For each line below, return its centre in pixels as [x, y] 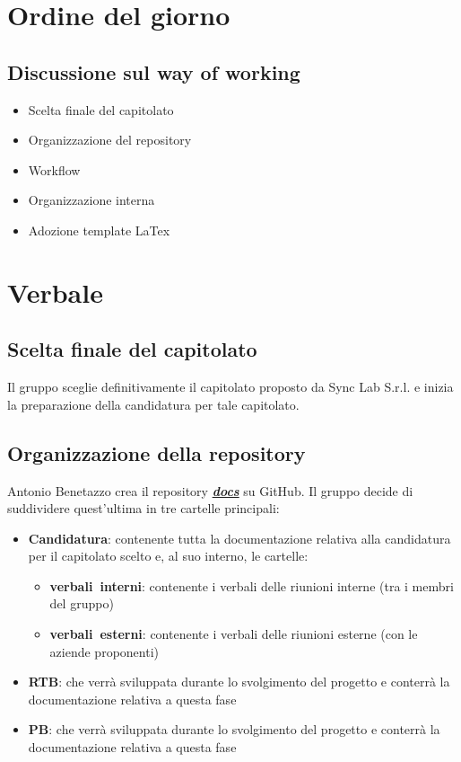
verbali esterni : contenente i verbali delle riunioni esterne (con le [234, 634]
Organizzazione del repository [110, 140]
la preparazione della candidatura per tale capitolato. [153, 404]
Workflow [54, 169]
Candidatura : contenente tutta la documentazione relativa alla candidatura [239, 538]
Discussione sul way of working [154, 71]
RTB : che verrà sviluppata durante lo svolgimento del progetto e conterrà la [239, 682]
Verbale [55, 292]
